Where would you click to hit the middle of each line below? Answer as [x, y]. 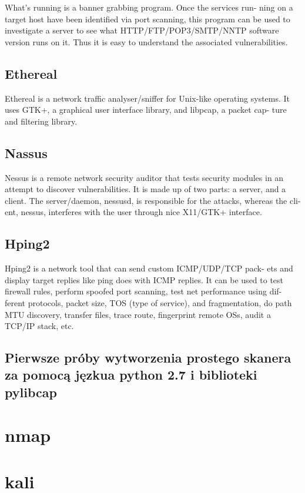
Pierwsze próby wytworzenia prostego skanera [148, 358]
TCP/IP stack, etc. [39, 326]
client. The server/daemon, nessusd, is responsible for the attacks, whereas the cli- [153, 200]
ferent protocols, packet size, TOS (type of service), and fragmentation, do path [148, 302]
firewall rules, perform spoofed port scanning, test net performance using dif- [143, 291]
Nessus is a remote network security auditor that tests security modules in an [144, 177]
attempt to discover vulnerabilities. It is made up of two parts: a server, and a [145, 189]
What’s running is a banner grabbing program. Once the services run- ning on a [149, 7]
